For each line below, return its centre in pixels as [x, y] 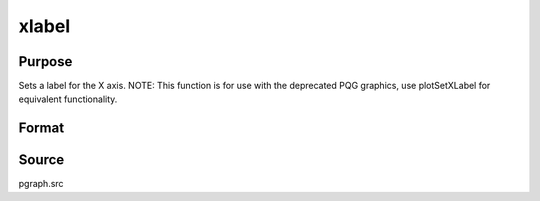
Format [41, 128]
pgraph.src [41, 184]
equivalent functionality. [68, 99]
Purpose [45, 61]
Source [41, 160]
